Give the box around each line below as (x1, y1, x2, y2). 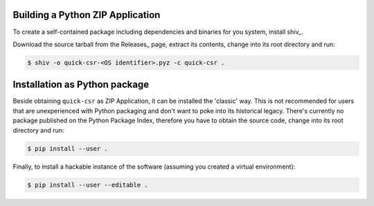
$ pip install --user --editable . (27, 180, 148, 189)
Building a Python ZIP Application (12, 9, 161, 21)
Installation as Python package (12, 79, 150, 91)
